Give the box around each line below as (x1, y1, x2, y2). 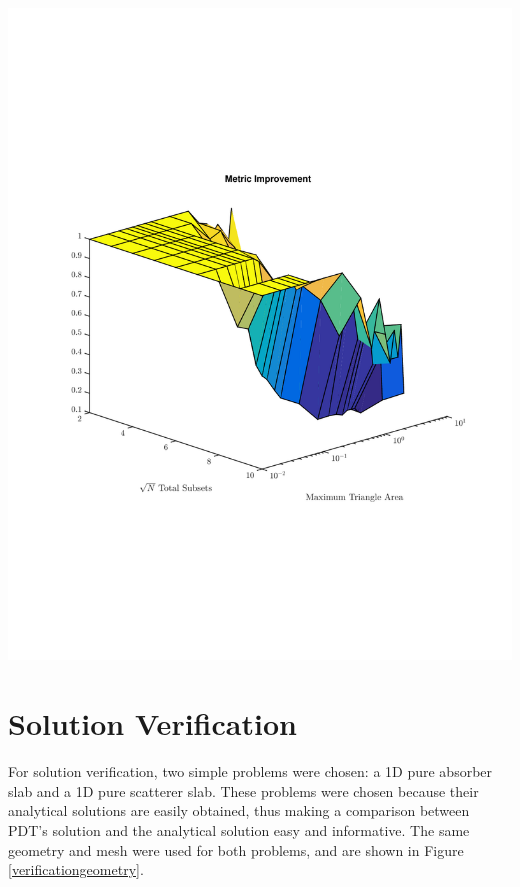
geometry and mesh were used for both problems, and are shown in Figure (8, 839, 464, 860)
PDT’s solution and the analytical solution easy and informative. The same (8, 819, 470, 840)
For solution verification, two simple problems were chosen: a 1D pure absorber (8, 761, 493, 782)
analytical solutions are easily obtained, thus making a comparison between (8, 800, 470, 821)
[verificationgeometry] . (8, 859, 144, 880)
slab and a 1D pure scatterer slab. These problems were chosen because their (8, 780, 479, 801)
